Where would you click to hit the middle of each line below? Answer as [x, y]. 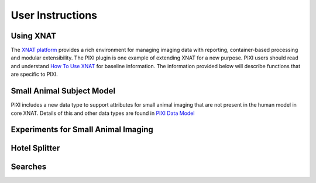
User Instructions [54, 15]
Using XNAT [34, 36]
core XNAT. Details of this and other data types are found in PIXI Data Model [103, 113]
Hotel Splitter [35, 148]
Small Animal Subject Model [63, 91]
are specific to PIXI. [34, 74]
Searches [29, 167]
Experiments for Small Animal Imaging [82, 130]
